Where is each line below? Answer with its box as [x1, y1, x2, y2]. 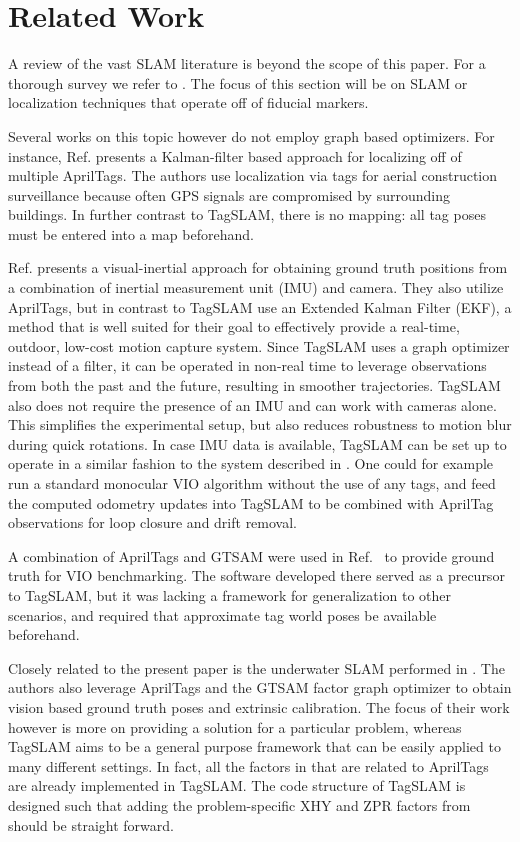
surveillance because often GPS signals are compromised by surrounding [8, 184, 450, 205]
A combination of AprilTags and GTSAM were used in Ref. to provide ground [8, 545, 495, 566]
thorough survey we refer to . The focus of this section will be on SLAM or [8, 72, 468, 93]
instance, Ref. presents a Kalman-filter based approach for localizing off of [8, 145, 462, 166]
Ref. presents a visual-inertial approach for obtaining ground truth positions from [8, 257, 508, 278]
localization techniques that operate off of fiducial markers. [8, 92, 369, 113]
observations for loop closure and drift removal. [8, 512, 298, 533]
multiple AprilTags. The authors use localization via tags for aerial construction [8, 165, 498, 186]
